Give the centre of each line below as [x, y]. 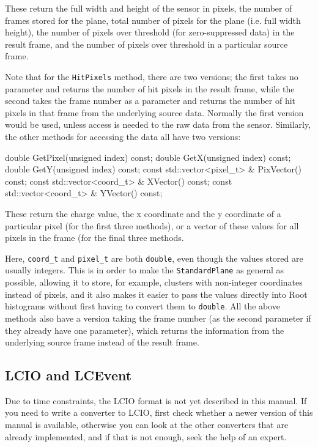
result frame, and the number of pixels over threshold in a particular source [146, 44]
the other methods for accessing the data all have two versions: [123, 136]
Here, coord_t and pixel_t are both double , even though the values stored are [154, 258]
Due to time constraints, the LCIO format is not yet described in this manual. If [156, 400]
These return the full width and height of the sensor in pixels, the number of [149, 8]
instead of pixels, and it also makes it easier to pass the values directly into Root [156, 294]
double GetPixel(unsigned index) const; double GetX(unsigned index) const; [148, 157]
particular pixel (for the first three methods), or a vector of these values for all [152, 225]
